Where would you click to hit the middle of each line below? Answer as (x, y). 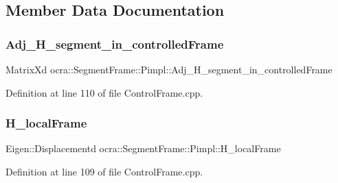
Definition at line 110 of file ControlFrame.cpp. (104, 92)
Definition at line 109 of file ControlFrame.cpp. (104, 171)
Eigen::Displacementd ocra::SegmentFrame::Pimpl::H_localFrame (143, 148)
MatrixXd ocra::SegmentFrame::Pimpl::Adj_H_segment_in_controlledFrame (169, 69)
